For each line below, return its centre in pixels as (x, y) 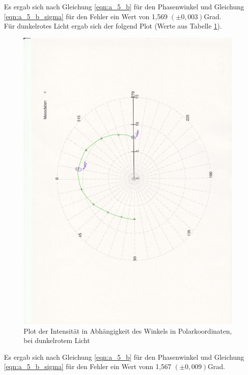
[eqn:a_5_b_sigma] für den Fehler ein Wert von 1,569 (86, 16)
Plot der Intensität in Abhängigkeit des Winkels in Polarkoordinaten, (128, 330)
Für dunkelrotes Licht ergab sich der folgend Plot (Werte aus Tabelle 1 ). (113, 26)
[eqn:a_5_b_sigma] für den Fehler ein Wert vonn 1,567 (88, 366)
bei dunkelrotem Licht (57, 340)
